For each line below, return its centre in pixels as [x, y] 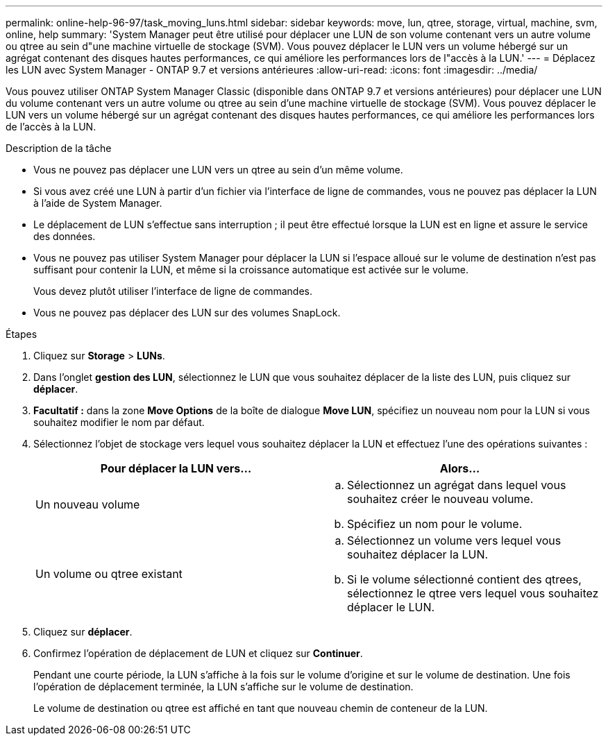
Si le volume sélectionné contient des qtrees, [464, 579]
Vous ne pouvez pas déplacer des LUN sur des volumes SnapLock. [187, 313]
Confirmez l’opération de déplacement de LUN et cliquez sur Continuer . [198, 653]
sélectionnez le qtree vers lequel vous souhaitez [473, 593]
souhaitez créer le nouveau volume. [440, 499]
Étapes [22, 334]
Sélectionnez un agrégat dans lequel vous [457, 485]
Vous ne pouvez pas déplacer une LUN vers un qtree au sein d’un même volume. [218, 170]
